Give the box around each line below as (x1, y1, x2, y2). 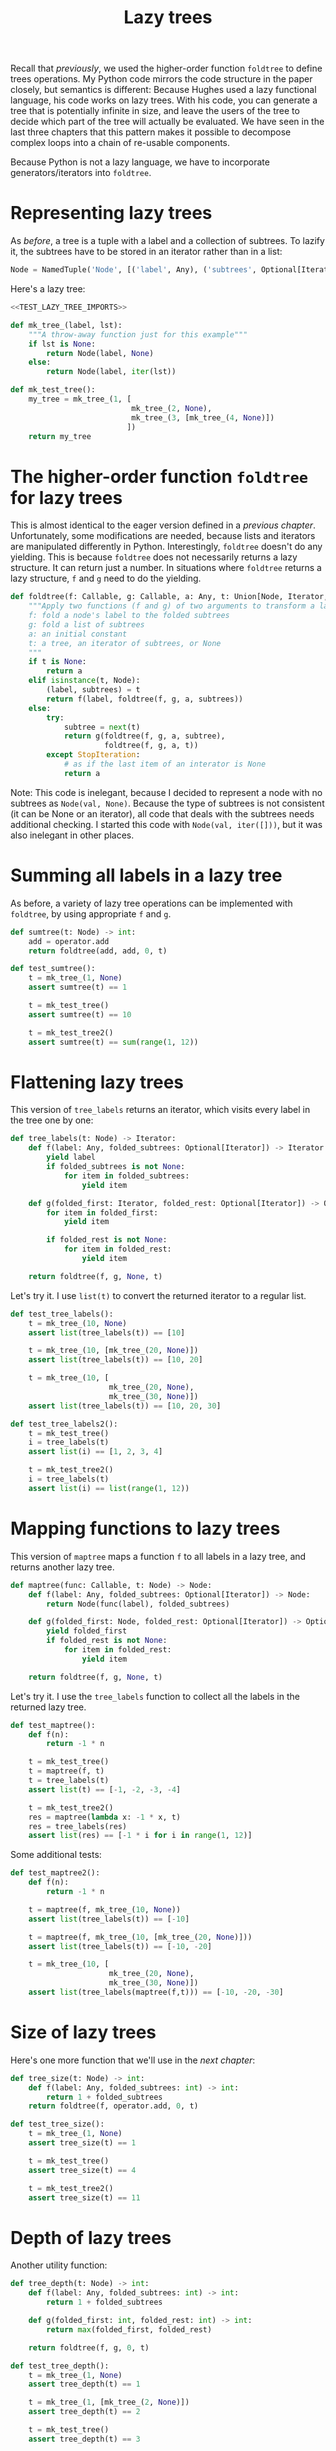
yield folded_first (46, 1626, 128, 1636)
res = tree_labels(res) (28, 1821, 128, 1831)
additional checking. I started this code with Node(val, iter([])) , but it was (10, 818, 323, 830)
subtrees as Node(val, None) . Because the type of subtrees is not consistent (10, 797, 325, 809)
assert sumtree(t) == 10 (28, 1009, 132, 1020)
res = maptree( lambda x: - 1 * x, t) (28, 1812, 182, 1822)
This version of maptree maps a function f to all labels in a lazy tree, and (10, 1550, 307, 1562)
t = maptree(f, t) (28, 1766, 105, 1776)
